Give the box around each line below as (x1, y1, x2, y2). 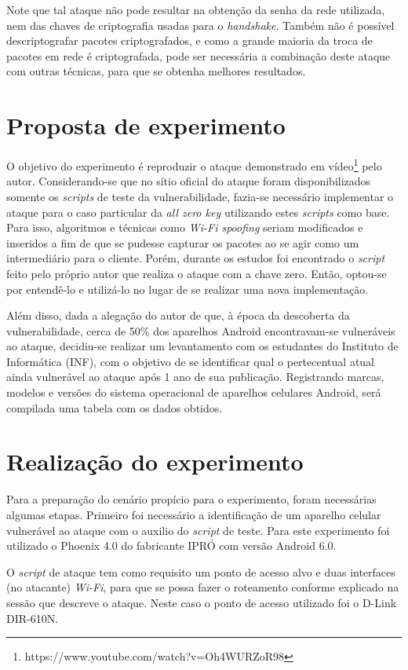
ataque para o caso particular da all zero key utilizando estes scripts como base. (6, 203, 390, 220)
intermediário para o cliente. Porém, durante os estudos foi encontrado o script (6, 250, 385, 266)
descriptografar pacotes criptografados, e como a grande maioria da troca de (6, 32, 373, 49)
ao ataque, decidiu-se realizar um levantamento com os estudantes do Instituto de (6, 338, 399, 354)
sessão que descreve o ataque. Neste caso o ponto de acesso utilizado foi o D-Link (6, 594, 397, 610)
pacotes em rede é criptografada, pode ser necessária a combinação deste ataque (6, 47, 391, 64)
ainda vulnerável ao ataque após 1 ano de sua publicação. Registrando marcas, (6, 368, 384, 385)
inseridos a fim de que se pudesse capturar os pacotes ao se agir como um (6, 234, 359, 251)
